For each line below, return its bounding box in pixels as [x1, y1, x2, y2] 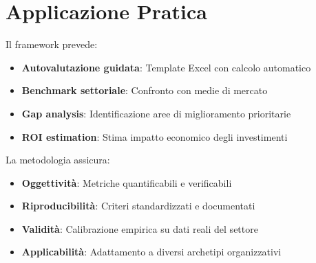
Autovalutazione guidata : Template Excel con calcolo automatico [21, 60, 311, 74]
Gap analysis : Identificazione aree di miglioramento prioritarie [21, 106, 291, 120]
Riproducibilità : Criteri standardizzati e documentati [21, 198, 255, 213]
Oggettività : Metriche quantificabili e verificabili [21, 175, 232, 190]
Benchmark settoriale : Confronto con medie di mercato [21, 83, 268, 98]
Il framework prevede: [6, 37, 98, 52]
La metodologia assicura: [6, 152, 110, 167]
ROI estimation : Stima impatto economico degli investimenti [21, 129, 288, 144]
